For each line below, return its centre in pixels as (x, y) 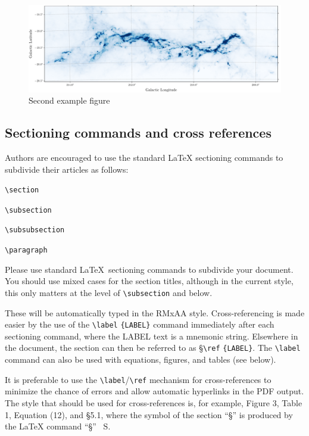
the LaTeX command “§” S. (58, 426)
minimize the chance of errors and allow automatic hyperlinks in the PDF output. (154, 391)
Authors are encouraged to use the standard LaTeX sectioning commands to (144, 157)
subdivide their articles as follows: (67, 169)
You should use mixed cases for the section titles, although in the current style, (149, 281)
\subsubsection (35, 230)
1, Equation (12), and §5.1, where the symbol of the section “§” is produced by (149, 414)
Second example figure (69, 100)
